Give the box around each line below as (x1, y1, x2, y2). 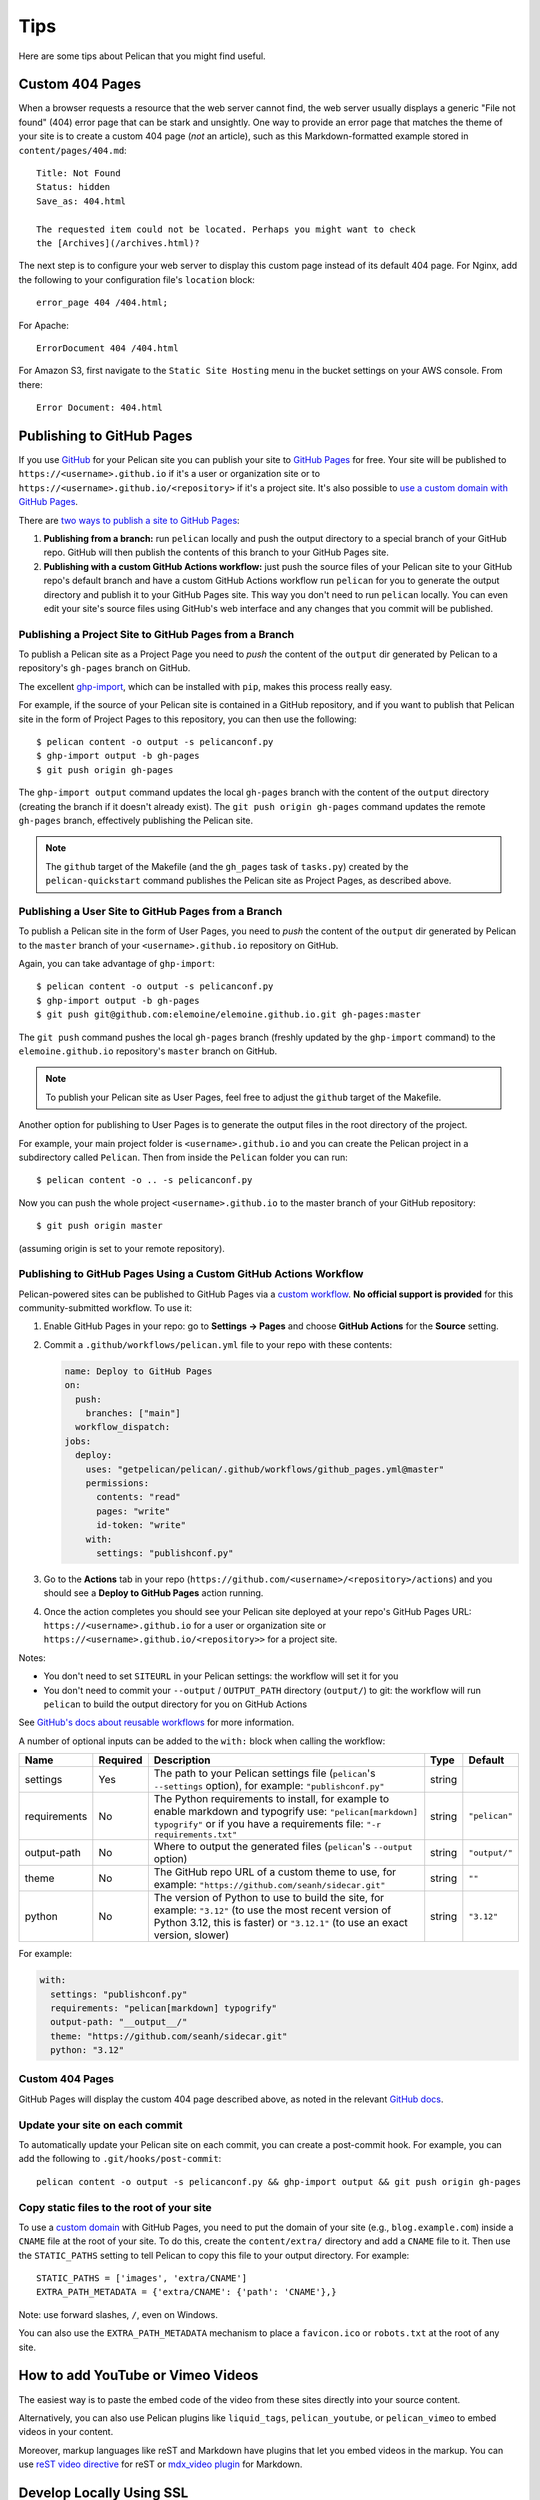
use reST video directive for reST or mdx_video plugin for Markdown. (18, 2458, 303, 2470)
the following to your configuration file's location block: (18, 273, 255, 285)
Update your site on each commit (18, 2118, 184, 2132)
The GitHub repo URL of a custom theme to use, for (153, 1865, 397, 1879)
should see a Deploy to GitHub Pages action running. (43, 1587, 264, 1599)
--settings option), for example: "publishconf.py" (153, 1779, 385, 1793)
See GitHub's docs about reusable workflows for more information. (18, 1716, 295, 1729)
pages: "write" (96, 1505, 171, 1517)
